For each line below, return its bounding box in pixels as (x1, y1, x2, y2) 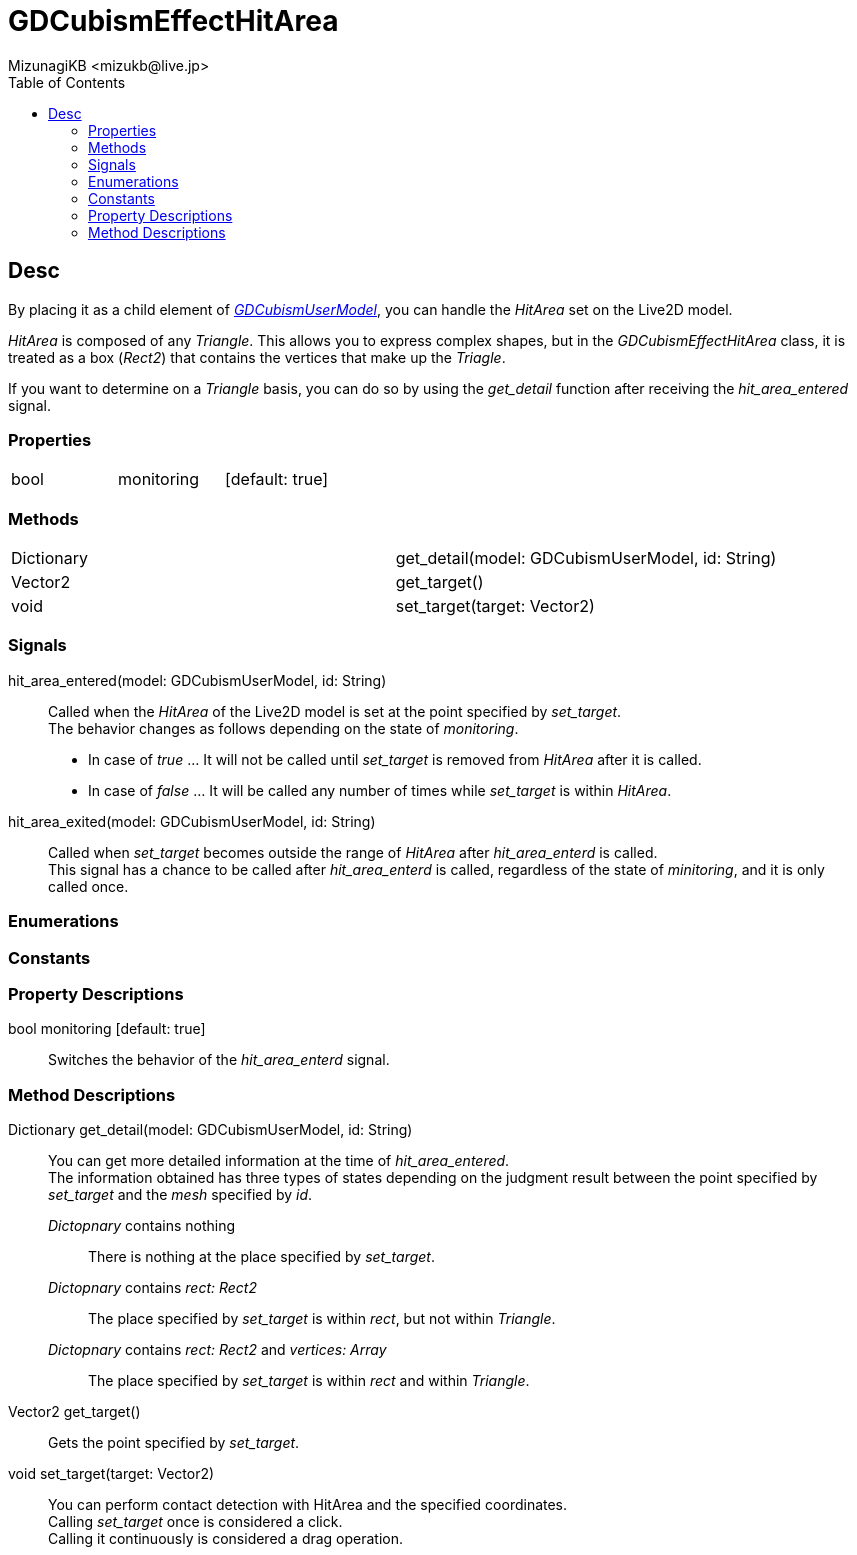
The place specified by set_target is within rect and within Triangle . (88, 1372, 530, 1390)
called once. (48, 877, 129, 895)
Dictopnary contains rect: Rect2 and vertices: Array (48, 1341, 387, 1359)
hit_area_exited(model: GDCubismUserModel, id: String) (8, 812, 376, 830)
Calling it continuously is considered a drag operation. (48, 1530, 404, 1548)
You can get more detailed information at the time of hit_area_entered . (48, 1152, 510, 1170)
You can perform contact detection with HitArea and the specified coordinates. (48, 1496, 568, 1514)
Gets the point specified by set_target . (48, 1434, 300, 1452)
